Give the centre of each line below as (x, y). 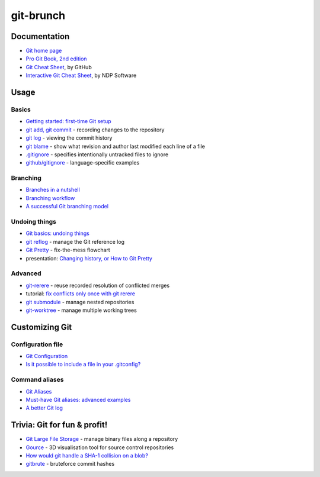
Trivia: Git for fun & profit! (59, 425)
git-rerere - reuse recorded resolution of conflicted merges (98, 285)
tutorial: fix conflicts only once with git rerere (81, 294)
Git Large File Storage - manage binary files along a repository (102, 439)
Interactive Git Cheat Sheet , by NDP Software (81, 75)
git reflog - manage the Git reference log (75, 241)
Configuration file (37, 344)
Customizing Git (41, 327)
